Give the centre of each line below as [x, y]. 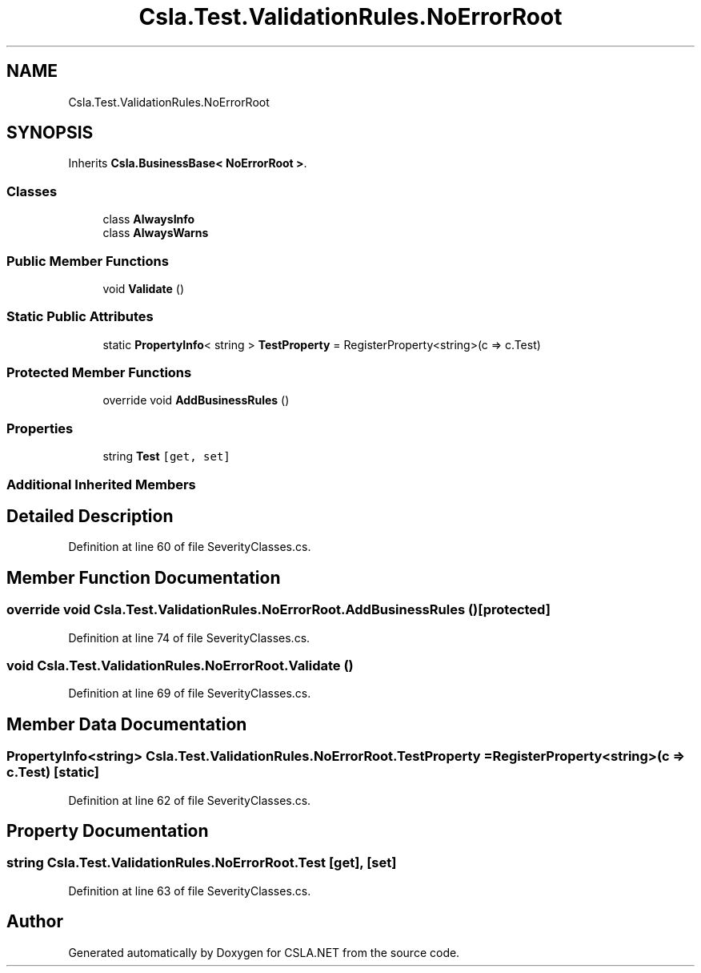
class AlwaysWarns [156, 233]
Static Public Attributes [80, 317]
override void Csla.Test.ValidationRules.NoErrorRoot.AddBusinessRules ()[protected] [278, 610]
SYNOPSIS [50, 133]
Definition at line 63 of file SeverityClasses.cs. [190, 891]
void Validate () [144, 288]
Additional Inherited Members [101, 484]
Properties [40, 428]
